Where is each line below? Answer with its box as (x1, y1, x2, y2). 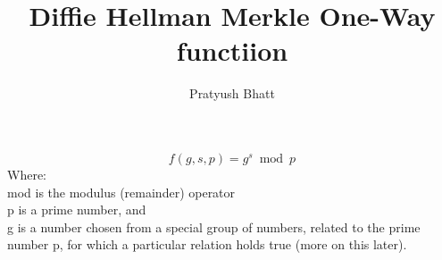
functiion (176, 32, 288, 69)
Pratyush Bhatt (189, 84, 275, 103)
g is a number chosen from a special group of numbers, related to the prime (7, 217, 421, 236)
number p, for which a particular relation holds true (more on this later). (7, 235, 407, 254)
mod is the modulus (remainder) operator (7, 182, 236, 201)
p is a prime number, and (7, 200, 146, 219)
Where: (7, 164, 46, 183)
